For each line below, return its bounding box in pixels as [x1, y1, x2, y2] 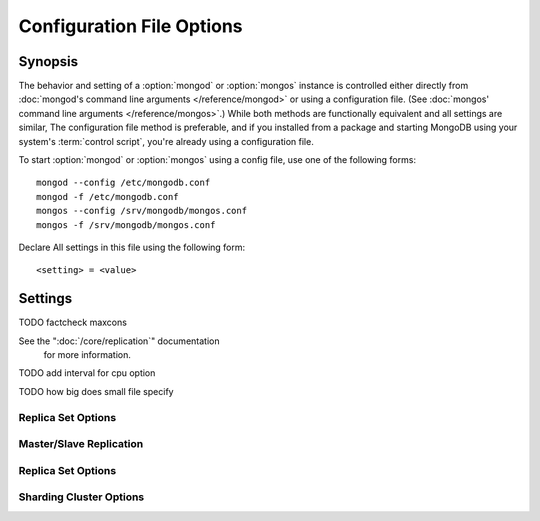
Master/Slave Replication [18, 437, 144, 451]
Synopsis [18, 53, 79, 70]
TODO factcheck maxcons [18, 316, 127, 329]
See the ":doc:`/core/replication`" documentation [18, 335, 220, 347]
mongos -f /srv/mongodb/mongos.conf [36, 219, 216, 230]
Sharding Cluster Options [18, 490, 145, 504]
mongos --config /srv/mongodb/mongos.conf [36, 205, 248, 217]
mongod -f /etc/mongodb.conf [36, 191, 179, 202]
